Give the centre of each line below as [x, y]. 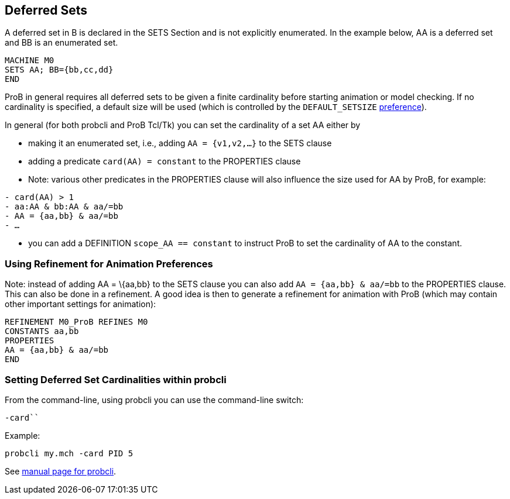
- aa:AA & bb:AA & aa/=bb [64, 207]
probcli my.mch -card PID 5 [69, 453]
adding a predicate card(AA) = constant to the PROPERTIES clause [165, 161]
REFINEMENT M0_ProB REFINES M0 [76, 322]
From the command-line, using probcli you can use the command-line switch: [154, 400]
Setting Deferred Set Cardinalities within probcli [116, 379]
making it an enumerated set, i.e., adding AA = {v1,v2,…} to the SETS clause [180, 143]
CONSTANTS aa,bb [42, 331]
